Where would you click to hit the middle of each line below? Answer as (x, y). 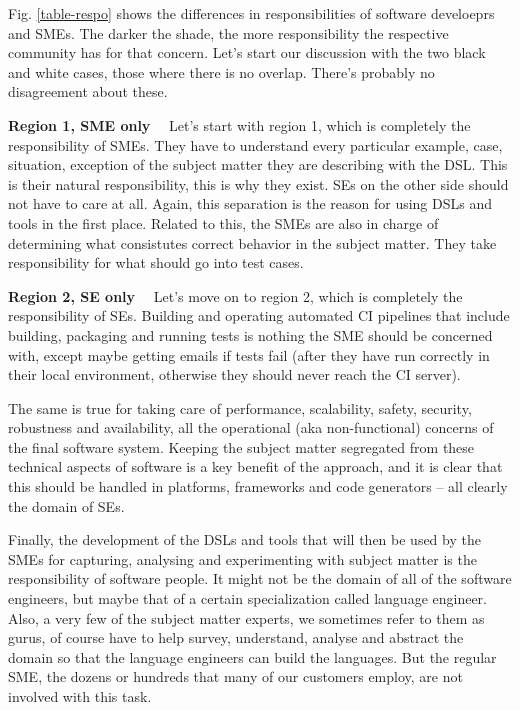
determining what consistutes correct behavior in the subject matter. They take (252, 242)
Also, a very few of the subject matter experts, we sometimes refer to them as (246, 617)
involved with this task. (80, 696)
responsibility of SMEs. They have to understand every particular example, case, (255, 144)
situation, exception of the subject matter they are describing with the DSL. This (258, 164)
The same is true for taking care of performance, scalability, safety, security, (240, 407)
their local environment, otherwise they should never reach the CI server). (234, 374)
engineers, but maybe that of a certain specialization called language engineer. (247, 598)
